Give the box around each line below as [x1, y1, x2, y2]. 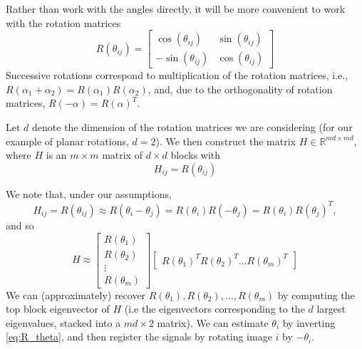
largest [316, 301, 346, 316]
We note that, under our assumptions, [6, 186, 172, 201]
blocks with [170, 147, 221, 162]
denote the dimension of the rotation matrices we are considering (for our [32, 120, 353, 135]
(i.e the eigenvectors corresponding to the [124, 301, 305, 316]
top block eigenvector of [6, 301, 110, 316]
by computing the [277, 287, 355, 302]
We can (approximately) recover [6, 287, 146, 302]
